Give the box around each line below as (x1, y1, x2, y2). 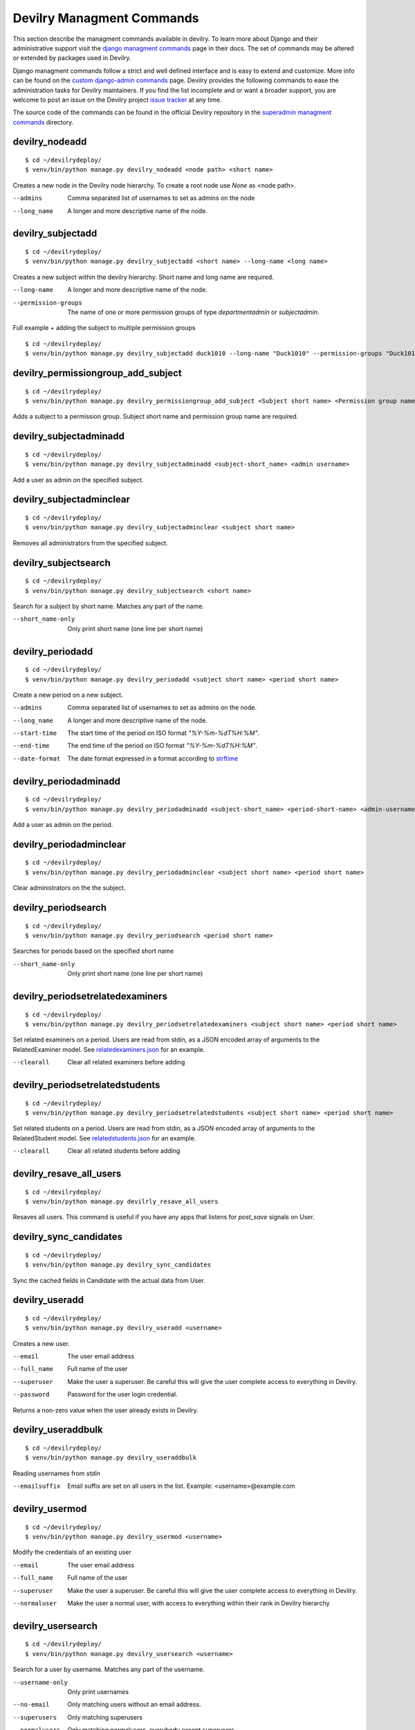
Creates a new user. (12, 1339, 70, 1347)
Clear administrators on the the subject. (12, 884, 126, 892)
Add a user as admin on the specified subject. (12, 475, 144, 484)
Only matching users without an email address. (67, 1700, 201, 1709)
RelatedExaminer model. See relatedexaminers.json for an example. (12, 1045, 205, 1053)
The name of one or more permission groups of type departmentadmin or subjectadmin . (67, 308, 320, 316)
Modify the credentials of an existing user (12, 1548, 131, 1556)
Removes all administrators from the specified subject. (12, 538, 169, 547)
